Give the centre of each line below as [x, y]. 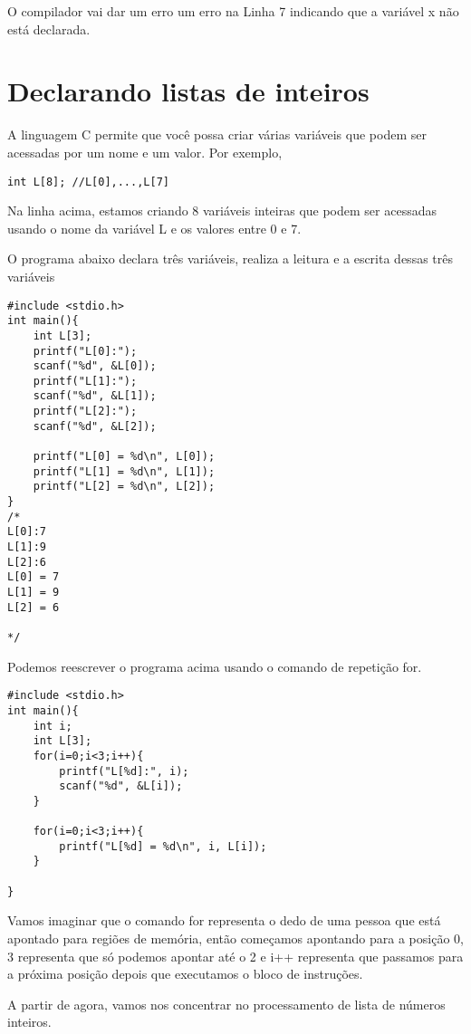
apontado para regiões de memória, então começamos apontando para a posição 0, [235, 938]
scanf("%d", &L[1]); [95, 396]
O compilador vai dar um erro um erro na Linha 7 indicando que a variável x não [233, 11]
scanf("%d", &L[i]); [121, 786]
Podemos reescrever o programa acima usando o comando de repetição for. [215, 666]
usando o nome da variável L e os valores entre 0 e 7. [154, 228]
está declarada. [49, 29]
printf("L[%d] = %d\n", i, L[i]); [163, 846]
